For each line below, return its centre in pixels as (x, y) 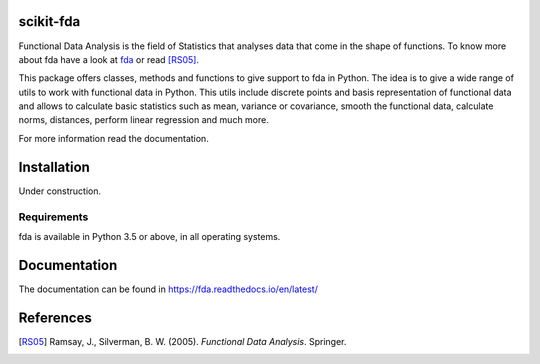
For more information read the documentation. (113, 138)
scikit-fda (49, 21)
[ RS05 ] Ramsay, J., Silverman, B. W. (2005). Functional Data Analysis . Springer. (182, 341)
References (55, 317)
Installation (54, 166)
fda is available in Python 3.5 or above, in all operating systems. (149, 236)
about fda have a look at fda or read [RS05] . (109, 59)
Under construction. (60, 191)
